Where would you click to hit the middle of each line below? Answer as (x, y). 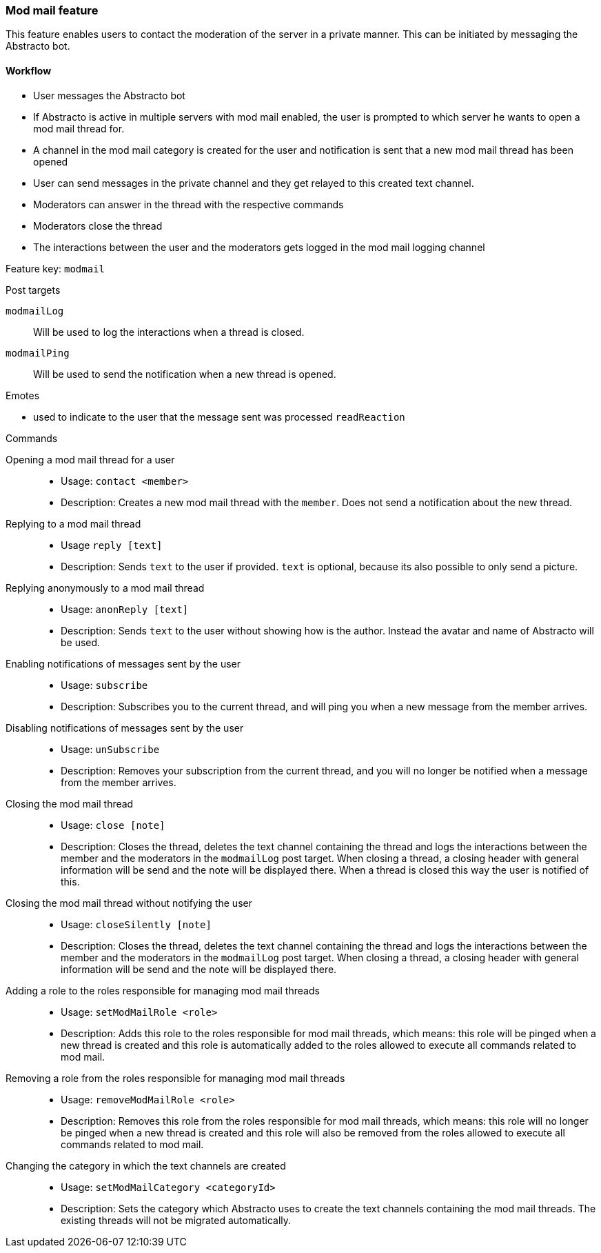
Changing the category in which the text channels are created (146, 1165)
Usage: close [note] (113, 825)
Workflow (29, 70)
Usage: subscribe (104, 685)
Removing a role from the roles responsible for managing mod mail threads (175, 1078)
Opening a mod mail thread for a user (90, 459)
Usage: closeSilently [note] (136, 924)
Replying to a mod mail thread (73, 523)
